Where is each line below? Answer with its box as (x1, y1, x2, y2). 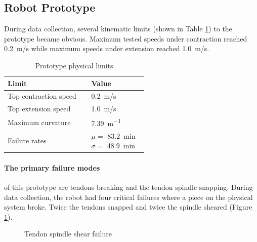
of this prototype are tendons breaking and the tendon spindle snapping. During (4, 182, 253, 192)
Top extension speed (8, 103, 71, 114)
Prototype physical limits (35, 60, 113, 70)
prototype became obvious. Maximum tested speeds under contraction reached (4, 33, 247, 44)
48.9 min (107, 140, 136, 151)
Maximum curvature (8, 116, 71, 127)
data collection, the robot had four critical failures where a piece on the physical (4, 191, 253, 202)
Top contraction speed (8, 91, 76, 101)
